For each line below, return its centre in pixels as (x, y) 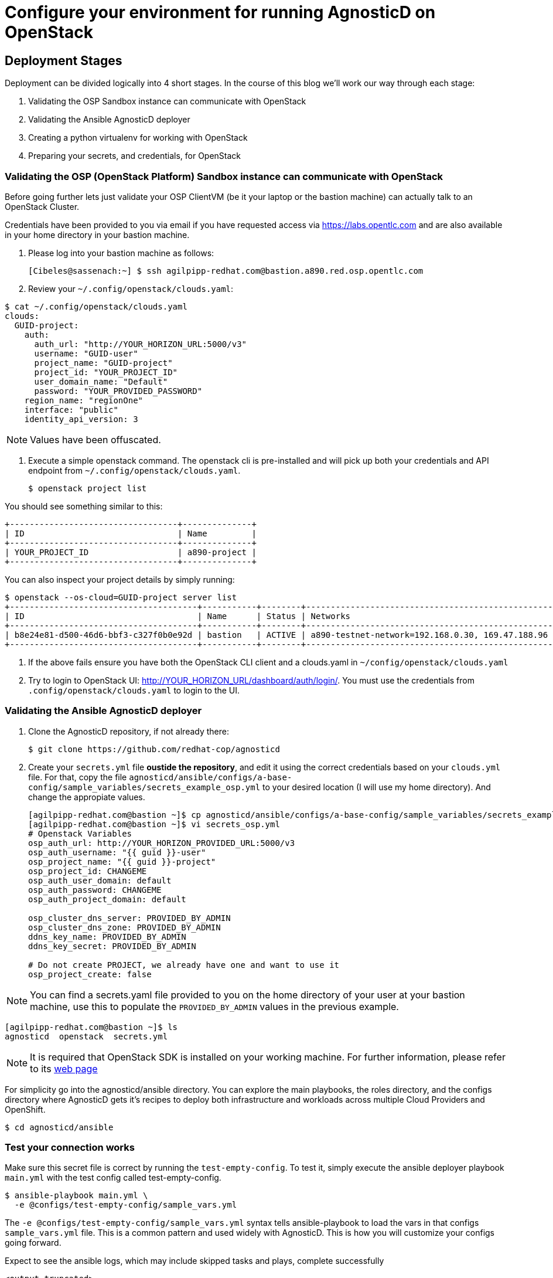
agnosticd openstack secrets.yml (86, 1036)
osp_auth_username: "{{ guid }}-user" (117, 852)
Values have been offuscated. (95, 439)
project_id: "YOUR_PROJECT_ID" (106, 372)
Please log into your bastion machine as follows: (121, 253)
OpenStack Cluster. (42, 206)
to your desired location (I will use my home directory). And (377, 787)
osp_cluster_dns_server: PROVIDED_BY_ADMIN (129, 918)
